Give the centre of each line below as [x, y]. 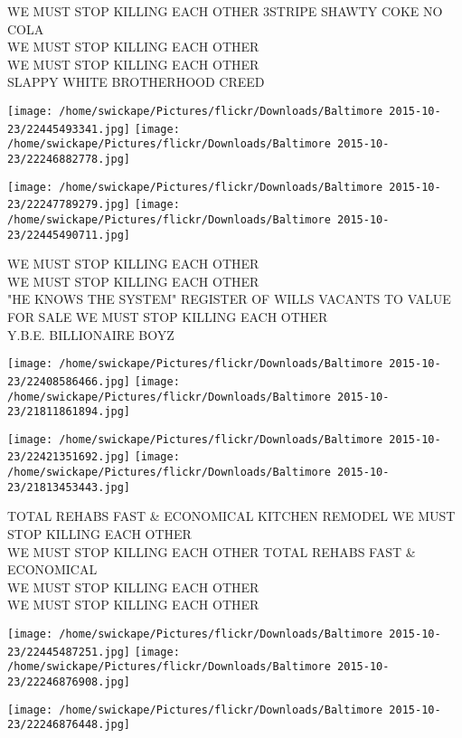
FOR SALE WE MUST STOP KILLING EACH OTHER [168, 317]
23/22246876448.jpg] [69, 725]
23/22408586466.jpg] [69, 381]
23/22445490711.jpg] [69, 235]
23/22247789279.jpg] [69, 205]
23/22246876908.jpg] [69, 681]
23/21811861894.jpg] [69, 412]
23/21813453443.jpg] [69, 487]
